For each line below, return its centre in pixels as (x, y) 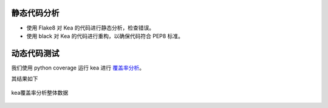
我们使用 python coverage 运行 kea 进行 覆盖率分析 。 (78, 68)
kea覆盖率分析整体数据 (40, 92)
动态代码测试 (35, 53)
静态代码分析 (35, 13)
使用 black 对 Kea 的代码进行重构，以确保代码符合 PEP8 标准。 (105, 36)
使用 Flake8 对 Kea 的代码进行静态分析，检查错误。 (91, 28)
